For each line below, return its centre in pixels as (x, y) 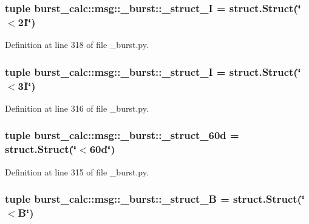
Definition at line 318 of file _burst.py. (77, 45)
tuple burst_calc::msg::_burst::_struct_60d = (122, 135)
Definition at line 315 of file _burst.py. (77, 171)
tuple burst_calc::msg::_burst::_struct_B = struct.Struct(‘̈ (155, 199)
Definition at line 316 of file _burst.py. (77, 108)
